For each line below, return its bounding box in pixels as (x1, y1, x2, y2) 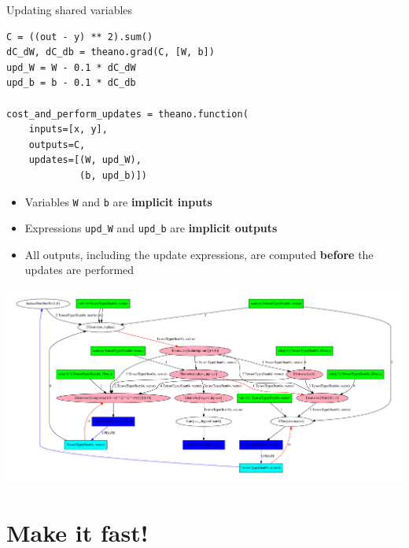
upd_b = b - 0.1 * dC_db (6, 77, 136, 89)
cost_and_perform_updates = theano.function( (6, 108, 249, 120)
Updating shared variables (6, 2, 133, 17)
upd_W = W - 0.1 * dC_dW (6, 61, 136, 73)
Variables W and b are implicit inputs (24, 193, 212, 209)
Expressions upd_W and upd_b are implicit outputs (24, 220, 278, 236)
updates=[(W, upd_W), (28, 154, 142, 166)
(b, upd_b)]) (79, 169, 147, 181)
